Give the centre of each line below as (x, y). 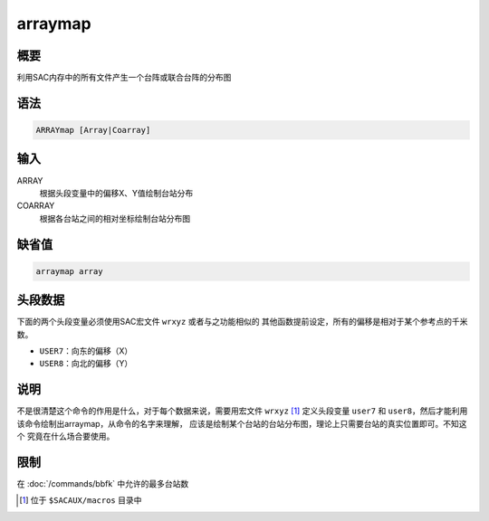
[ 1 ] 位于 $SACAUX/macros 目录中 (81, 500)
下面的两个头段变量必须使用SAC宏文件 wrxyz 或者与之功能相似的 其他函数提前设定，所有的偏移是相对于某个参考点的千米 (242, 322)
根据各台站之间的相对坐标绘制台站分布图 (115, 218)
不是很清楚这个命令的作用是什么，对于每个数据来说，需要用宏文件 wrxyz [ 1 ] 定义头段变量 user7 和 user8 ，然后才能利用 (242, 411)
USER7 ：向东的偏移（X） (86, 351)
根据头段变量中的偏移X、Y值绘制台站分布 (116, 193)
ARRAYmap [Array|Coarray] (93, 130)
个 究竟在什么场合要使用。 (66, 436)
